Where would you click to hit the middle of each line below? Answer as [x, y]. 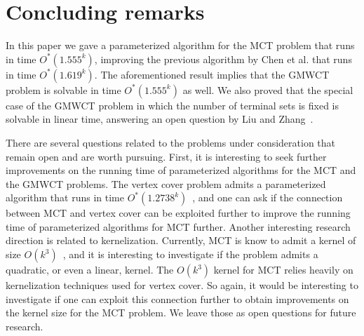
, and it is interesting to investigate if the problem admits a [190, 254]
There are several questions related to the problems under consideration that [171, 142]
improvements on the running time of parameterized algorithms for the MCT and [181, 170]
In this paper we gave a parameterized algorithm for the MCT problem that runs [180, 45]
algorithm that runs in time [65, 197]
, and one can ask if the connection [268, 197]
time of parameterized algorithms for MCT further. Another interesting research [178, 226]
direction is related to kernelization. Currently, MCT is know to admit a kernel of [181, 240]
